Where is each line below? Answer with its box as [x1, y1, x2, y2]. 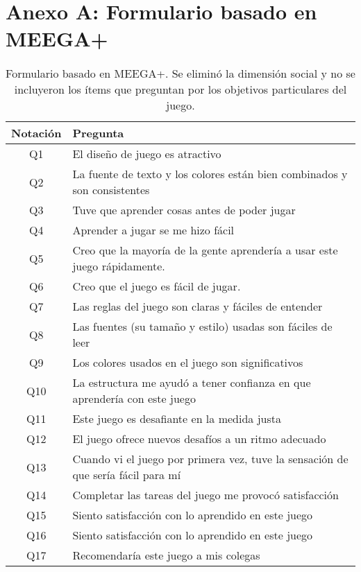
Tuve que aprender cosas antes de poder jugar [72, 202, 296, 218]
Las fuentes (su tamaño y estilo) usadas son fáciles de [72, 318, 333, 335]
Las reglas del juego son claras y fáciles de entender [72, 298, 323, 315]
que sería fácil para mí [72, 467, 181, 483]
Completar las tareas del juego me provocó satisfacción [72, 487, 339, 503]
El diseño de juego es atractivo [72, 146, 221, 162]
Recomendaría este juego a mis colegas [72, 547, 260, 564]
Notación [11, 125, 62, 141]
